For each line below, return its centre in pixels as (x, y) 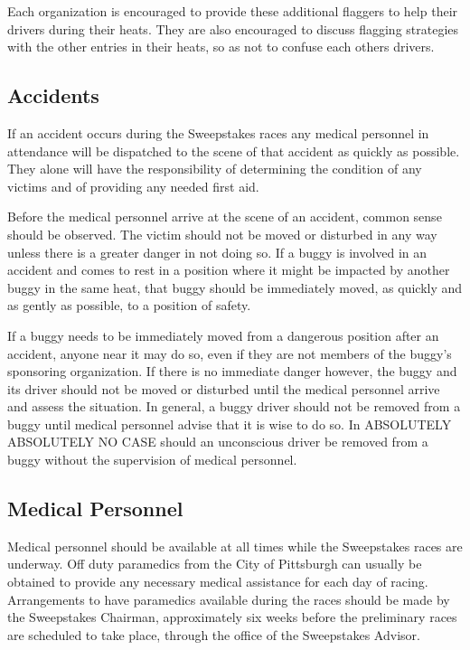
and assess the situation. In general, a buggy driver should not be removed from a (234, 406)
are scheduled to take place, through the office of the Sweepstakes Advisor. (214, 634)
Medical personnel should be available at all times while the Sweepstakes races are (235, 546)
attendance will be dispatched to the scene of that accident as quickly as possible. (234, 151)
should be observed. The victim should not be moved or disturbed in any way (222, 234)
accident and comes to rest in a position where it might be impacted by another (229, 270)
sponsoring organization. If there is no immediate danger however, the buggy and (232, 371)
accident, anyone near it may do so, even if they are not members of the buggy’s (230, 353)
